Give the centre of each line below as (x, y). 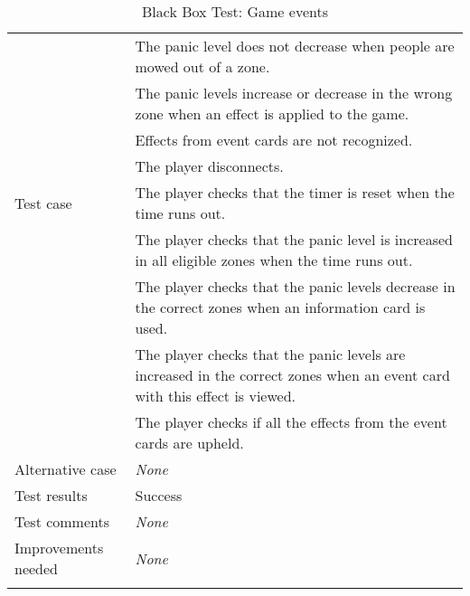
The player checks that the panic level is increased (294, 239)
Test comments (62, 521)
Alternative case (66, 469)
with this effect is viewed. (216, 396)
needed (37, 568)
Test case (43, 203)
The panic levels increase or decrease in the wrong (294, 93)
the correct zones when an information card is (280, 307)
